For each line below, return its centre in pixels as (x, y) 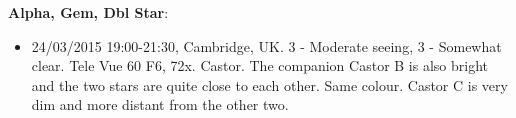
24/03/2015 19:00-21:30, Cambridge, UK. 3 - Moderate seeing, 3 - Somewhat (266, 45)
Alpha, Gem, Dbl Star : (88, 12)
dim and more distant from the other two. (160, 104)
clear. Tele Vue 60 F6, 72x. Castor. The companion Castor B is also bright (259, 65)
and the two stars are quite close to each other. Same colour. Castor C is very (269, 84)
